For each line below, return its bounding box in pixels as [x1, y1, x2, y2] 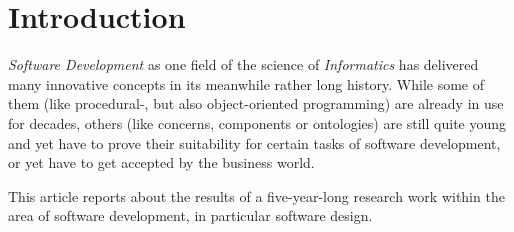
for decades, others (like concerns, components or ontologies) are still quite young [8, 112, 507, 133]
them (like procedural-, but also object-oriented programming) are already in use [8, 93, 504, 114]
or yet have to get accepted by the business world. [8, 152, 315, 173]
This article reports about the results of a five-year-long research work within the [8, 185, 505, 206]
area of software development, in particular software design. [8, 205, 373, 226]
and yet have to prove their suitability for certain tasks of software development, [8, 132, 501, 153]
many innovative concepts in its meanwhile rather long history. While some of [8, 73, 485, 94]
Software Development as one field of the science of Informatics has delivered [8, 54, 479, 75]
